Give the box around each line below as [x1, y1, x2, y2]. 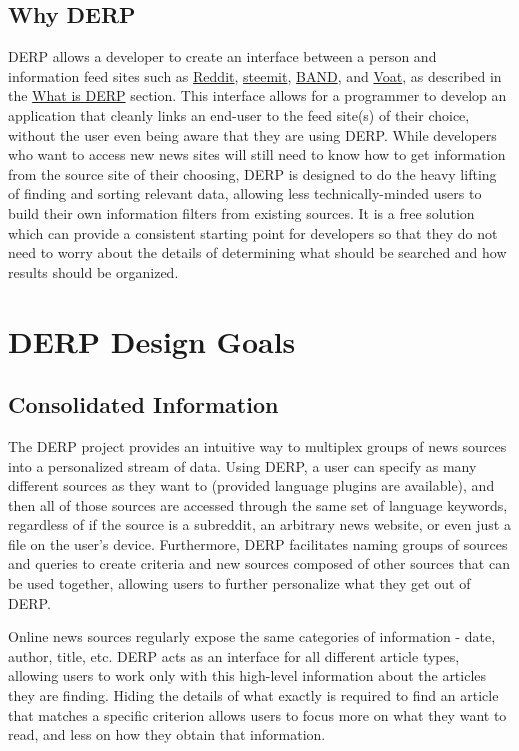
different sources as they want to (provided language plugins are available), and [8, 475, 495, 496]
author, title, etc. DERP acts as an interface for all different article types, [8, 645, 460, 666]
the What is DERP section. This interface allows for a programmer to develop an [8, 85, 507, 106]
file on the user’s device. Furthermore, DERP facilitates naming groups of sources [8, 533, 508, 554]
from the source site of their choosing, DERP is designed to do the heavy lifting [8, 163, 497, 184]
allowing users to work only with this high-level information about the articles [8, 665, 487, 686]
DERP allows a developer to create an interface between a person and [8, 46, 437, 67]
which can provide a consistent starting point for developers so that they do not [8, 222, 498, 243]
